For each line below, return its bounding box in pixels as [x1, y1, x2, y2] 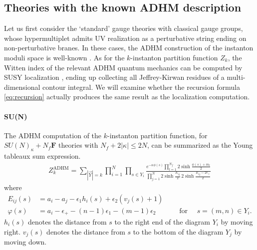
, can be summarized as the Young [147, 140, 253, 150]
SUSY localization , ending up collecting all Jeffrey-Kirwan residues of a [4, 72, 225, 82]
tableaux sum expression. [4, 151, 81, 161]
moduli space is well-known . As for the [4, 52, 125, 62]
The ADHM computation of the [4, 130, 102, 140]
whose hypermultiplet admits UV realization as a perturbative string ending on [4, 32, 247, 43]
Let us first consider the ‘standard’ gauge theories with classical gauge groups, [4, 23, 243, 33]
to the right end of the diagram [114, 217, 210, 227]
